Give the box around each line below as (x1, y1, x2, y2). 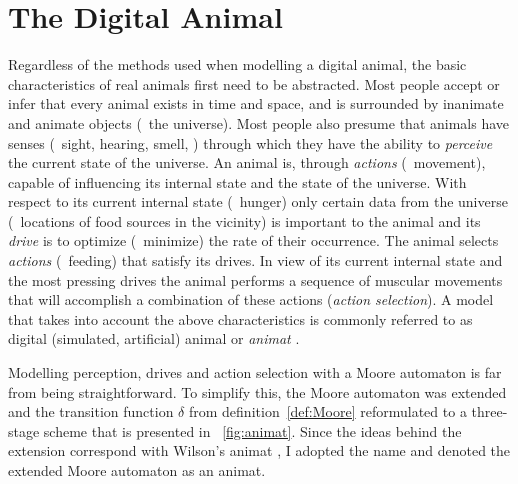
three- (471, 401, 508, 422)
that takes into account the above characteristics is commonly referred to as (8, 308, 473, 329)
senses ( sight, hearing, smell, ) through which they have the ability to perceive (8, 132, 493, 153)
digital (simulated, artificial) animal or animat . (8, 328, 300, 349)
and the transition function (8, 401, 174, 422)
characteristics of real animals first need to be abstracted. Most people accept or (8, 73, 500, 94)
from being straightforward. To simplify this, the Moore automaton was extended (8, 381, 507, 402)
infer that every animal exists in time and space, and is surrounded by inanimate (8, 93, 504, 114)
